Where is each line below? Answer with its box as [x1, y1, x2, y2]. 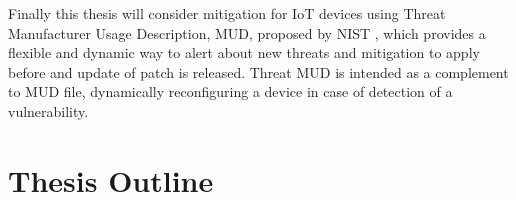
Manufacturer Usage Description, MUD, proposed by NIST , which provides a [8, 22, 486, 43]
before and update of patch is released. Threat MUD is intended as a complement [8, 61, 509, 82]
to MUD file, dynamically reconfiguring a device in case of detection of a [8, 81, 453, 102]
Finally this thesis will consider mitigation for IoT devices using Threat [8, 3, 446, 23]
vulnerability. [8, 100, 89, 121]
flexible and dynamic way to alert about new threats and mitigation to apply [8, 42, 480, 63]
